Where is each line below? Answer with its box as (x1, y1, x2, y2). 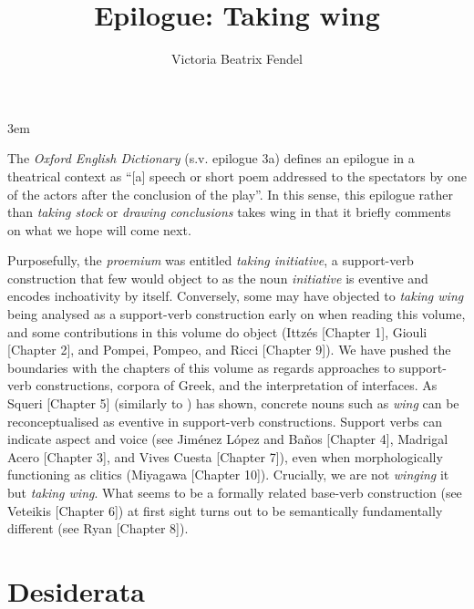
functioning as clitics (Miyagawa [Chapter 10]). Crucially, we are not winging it (7, 465, 449, 484)
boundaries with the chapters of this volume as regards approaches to (7, 357, 396, 377)
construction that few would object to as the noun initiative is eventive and (7, 268, 428, 287)
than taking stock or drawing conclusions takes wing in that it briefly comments (7, 202, 451, 222)
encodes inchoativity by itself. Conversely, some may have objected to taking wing (7, 286, 464, 305)
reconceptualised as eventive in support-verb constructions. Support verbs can (7, 411, 443, 430)
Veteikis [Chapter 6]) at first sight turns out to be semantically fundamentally (7, 501, 443, 520)
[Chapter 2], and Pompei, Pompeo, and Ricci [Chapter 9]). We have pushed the (7, 340, 451, 359)
